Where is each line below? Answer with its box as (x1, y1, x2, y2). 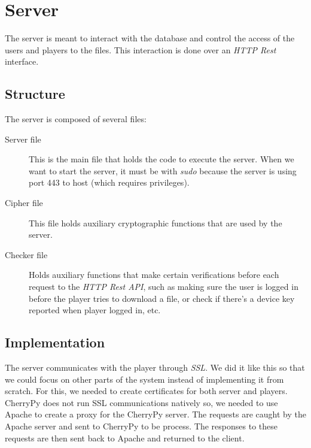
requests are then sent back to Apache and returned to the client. (5, 431, 245, 444)
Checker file (5, 248, 48, 261)
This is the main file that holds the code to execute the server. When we (29, 153, 294, 165)
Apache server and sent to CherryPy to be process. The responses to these (5, 420, 278, 432)
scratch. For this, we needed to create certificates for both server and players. (5, 385, 288, 397)
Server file (5, 132, 41, 145)
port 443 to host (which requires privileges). (29, 176, 190, 189)
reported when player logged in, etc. (29, 304, 161, 316)
